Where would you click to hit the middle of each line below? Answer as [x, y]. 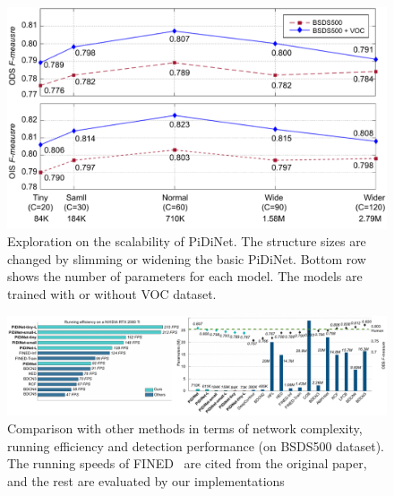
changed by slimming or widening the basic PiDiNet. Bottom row [187, 258]
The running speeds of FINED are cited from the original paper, [187, 463]
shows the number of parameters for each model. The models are [185, 276]
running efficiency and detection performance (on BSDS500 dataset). [196, 445]
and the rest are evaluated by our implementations [146, 480]
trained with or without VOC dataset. [112, 293]
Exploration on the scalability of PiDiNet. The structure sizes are [187, 241]
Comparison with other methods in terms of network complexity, [185, 428]
